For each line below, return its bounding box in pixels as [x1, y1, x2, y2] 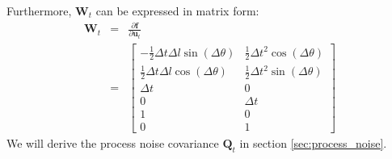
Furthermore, [6, 2, 72, 19]
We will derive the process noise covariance [6, 135, 219, 151]
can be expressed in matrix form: [95, 2, 259, 19]
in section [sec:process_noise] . [239, 135, 387, 151]
